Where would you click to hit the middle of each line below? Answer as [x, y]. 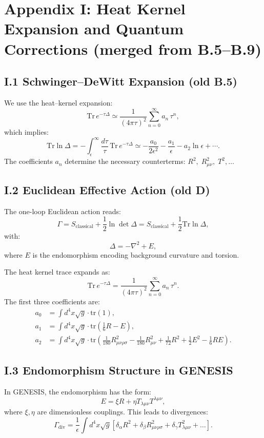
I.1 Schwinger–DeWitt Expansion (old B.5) [121, 81]
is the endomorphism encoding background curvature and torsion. [136, 254]
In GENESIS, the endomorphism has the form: [78, 391]
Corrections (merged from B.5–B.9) [133, 48]
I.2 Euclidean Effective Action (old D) [107, 190]
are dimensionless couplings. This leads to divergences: [123, 412]
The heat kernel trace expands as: [57, 272]
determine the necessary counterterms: [125, 161]
